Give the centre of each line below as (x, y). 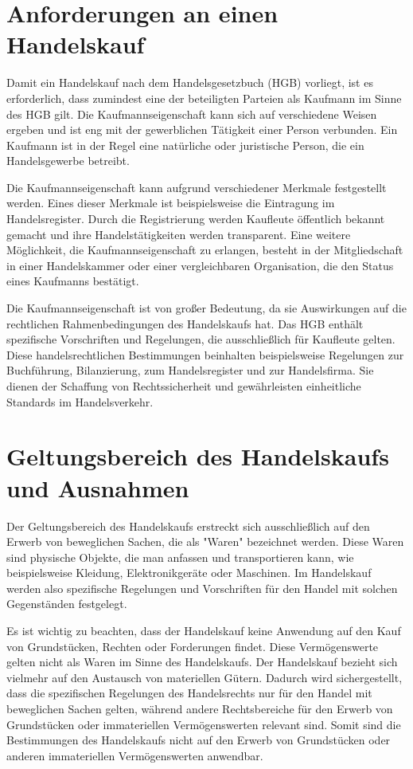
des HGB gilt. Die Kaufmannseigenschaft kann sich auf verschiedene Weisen (192, 114)
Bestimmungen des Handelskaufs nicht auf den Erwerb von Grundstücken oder (199, 740)
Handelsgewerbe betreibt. (68, 161)
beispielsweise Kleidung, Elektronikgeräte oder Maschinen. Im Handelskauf (189, 573)
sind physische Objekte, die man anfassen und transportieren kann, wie (180, 557)
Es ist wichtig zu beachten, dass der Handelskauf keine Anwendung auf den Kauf (204, 631)
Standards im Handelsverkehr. (80, 401)
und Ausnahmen (98, 487)
